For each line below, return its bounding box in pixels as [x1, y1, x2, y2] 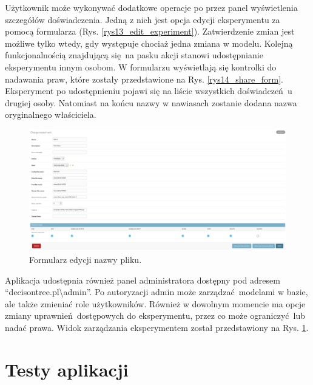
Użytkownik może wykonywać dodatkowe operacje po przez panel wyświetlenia [5, 1, 298, 13]
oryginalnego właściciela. [5, 108, 96, 121]
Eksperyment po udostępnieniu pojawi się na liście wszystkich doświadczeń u [5, 84, 292, 97]
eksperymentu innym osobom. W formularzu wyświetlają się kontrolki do [5, 60, 277, 73]
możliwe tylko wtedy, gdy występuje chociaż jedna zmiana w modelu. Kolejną [5, 36, 293, 49]
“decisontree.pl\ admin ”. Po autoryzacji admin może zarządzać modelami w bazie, [5, 285, 308, 298]
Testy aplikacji [5, 356, 129, 381]
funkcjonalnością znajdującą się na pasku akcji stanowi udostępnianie [5, 49, 263, 61]
